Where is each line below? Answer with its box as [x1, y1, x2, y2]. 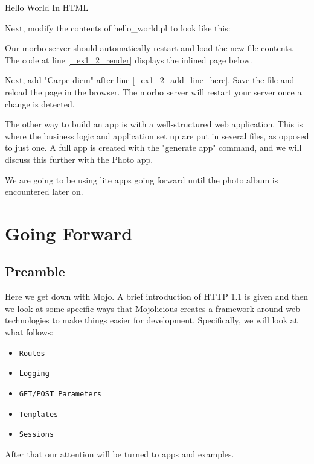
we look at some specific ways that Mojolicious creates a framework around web [5, 302, 300, 314]
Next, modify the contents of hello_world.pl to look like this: [5, 21, 231, 34]
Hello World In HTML [5, 1, 88, 13]
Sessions [19, 430, 54, 439]
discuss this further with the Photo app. [5, 153, 153, 165]
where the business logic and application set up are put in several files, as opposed [5, 129, 309, 142]
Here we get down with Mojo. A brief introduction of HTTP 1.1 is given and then [5, 290, 309, 303]
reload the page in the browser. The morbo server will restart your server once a [5, 85, 302, 98]
